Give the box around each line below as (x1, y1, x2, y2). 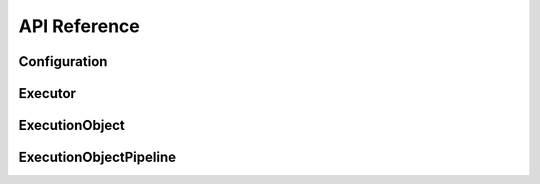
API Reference (18, 15, 140, 37)
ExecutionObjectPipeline (18, 149, 177, 166)
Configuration (18, 53, 108, 70)
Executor (18, 85, 77, 102)
